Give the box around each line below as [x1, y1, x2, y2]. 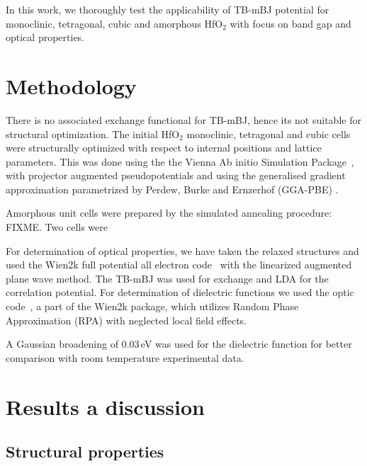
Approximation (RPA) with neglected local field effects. [6, 312, 247, 327]
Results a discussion [6, 392, 205, 421]
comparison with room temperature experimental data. [6, 350, 244, 365]
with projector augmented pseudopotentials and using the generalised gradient [6, 168, 346, 183]
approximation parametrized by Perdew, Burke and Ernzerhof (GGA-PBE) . [6, 181, 339, 196]
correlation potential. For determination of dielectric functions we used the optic [6, 285, 354, 300]
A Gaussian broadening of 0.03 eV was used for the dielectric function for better [6, 336, 352, 351]
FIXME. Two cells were [6, 220, 108, 234]
